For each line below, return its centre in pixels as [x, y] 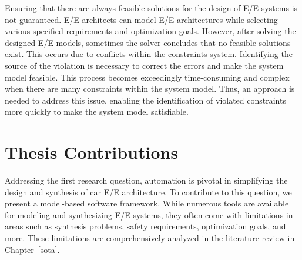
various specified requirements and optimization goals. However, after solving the [150, 31]
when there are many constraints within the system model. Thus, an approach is [150, 89]
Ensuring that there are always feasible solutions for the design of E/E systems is [151, 8]
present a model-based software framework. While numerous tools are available [147, 203]
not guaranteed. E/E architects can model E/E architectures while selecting [141, 19]
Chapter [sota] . [32, 249]
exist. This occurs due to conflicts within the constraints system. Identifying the [149, 54]
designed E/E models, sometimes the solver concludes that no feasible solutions [148, 42]
